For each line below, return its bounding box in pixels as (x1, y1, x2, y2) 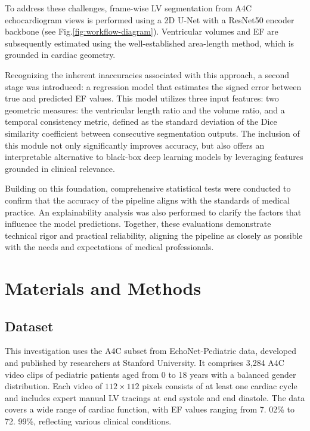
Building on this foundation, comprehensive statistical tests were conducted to (5, 182, 291, 195)
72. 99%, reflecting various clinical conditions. (5, 415, 172, 427)
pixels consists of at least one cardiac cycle (142, 380, 297, 392)
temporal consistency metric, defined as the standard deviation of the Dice (5, 115, 277, 128)
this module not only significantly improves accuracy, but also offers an (5, 138, 265, 151)
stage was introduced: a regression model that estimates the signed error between (5, 80, 302, 93)
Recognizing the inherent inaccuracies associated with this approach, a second (5, 68, 290, 81)
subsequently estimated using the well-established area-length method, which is (5, 36, 294, 49)
